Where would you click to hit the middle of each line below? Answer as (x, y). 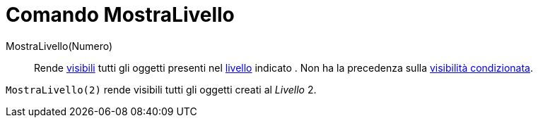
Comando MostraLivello (120, 15)
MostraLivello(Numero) (59, 46)
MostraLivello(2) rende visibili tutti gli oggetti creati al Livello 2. (161, 89)
